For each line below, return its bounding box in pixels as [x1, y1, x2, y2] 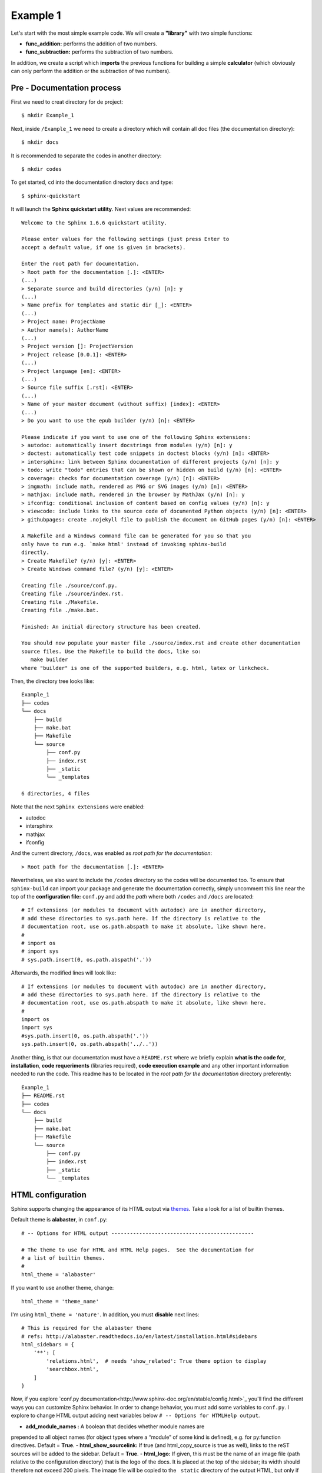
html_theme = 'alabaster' [21, 1271, 97, 1278]
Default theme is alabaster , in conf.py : [11, 1216, 108, 1223]
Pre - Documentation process [11, 82, 121, 93]
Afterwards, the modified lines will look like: [11, 969, 117, 976]
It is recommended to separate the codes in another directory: [11, 152, 162, 159]
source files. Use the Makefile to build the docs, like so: [21, 648, 201, 655]
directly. [21, 549, 49, 556]
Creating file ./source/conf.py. [21, 582, 118, 589]
